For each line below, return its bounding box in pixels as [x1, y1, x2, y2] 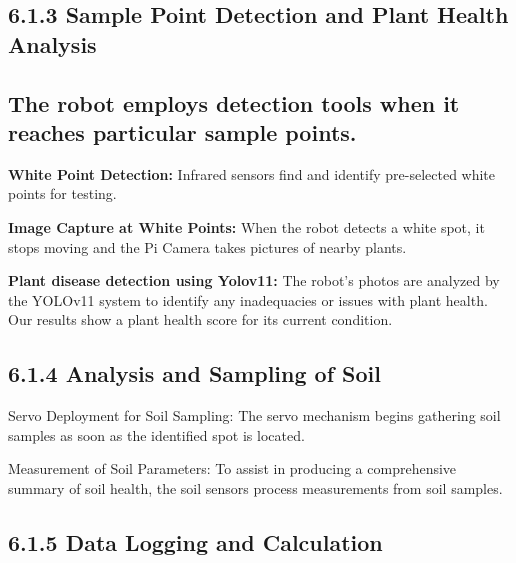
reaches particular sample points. [8, 116, 357, 147]
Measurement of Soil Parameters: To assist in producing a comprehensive [8, 458, 457, 479]
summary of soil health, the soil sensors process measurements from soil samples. [8, 477, 503, 498]
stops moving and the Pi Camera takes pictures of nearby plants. [8, 236, 407, 257]
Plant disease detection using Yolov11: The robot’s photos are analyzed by [8, 270, 500, 291]
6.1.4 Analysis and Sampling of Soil [8, 358, 381, 389]
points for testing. [8, 183, 117, 204]
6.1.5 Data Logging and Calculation [8, 526, 383, 557]
